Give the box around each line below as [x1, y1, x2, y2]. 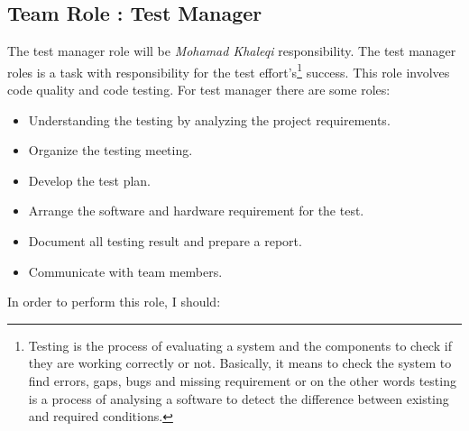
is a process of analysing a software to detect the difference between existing [28, 389, 449, 408]
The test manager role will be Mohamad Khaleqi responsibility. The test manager [7, 41, 456, 60]
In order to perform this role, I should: [7, 292, 221, 311]
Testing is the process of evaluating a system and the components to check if [28, 335, 452, 354]
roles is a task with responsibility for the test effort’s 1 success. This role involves [7, 60, 450, 81]
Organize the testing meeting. [28, 141, 193, 160]
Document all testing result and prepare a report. [28, 232, 302, 251]
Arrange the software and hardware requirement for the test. [28, 201, 364, 220]
